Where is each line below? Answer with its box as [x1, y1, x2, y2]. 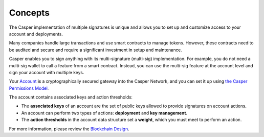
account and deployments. [9, 31, 63, 37]
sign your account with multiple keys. [9, 69, 84, 75]
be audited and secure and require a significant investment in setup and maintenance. [9, 47, 182, 53]
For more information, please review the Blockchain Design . [9, 126, 130, 132]
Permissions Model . [9, 85, 49, 91]
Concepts [9, 7, 50, 18]
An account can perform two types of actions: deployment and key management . [21, 110, 188, 116]
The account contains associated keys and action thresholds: [9, 94, 133, 100]
